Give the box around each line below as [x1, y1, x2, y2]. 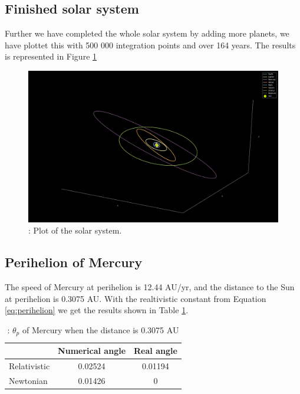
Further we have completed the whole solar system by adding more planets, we [5, 27, 289, 40]
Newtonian [9, 375, 48, 387]
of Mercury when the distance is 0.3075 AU [22, 323, 179, 336]
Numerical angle [58, 344, 126, 357]
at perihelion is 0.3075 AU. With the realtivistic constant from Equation [5, 292, 266, 304]
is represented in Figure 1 [5, 50, 97, 63]
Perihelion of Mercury [5, 253, 143, 271]
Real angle [134, 344, 177, 357]
